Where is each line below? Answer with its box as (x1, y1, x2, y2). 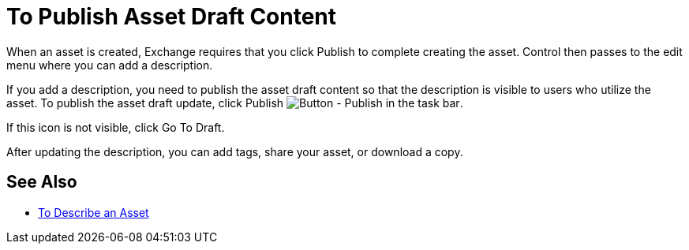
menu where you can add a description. (6, 58, 213, 72)
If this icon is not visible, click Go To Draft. (6, 120, 225, 134)
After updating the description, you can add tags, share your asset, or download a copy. (6, 144, 463, 159)
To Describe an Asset (38, 205, 149, 219)
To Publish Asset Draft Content (6, 3, 337, 30)
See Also (6, 172, 77, 192)
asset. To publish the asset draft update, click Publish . (6, 95, 463, 110)
